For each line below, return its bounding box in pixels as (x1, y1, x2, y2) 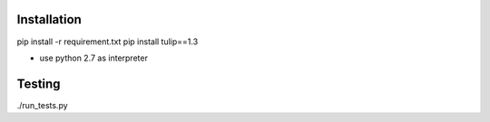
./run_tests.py (16, 99, 68, 110)
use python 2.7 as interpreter (39, 52, 149, 63)
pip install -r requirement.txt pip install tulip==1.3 (16, 36, 199, 47)
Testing (16, 76, 61, 91)
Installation (16, 12, 82, 27)
